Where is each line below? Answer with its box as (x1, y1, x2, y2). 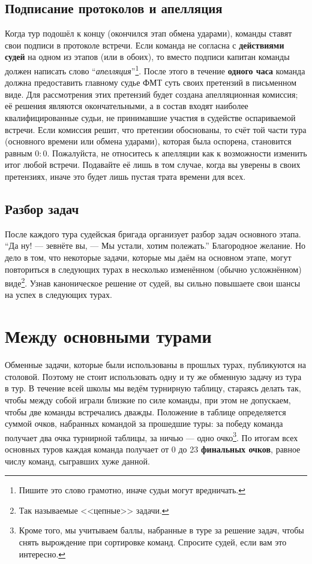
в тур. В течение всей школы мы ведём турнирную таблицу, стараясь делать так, (5, 382, 301, 394)
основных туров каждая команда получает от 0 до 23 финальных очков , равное (5, 442, 301, 455)
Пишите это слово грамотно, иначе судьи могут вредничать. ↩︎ (19, 484, 245, 496)
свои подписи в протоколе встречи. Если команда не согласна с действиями (5, 38, 284, 51)
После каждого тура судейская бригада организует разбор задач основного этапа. (5, 227, 301, 240)
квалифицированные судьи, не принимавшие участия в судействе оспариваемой (5, 111, 296, 124)
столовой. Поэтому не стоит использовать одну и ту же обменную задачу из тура (5, 370, 302, 382)
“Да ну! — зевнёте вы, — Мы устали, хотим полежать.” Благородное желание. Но (5, 239, 306, 252)
